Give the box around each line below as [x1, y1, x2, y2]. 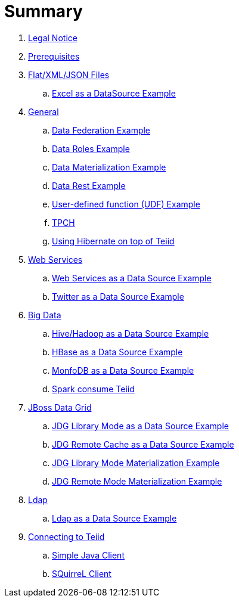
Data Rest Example [52, 180, 126, 191]
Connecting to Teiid [28, 531, 105, 542]
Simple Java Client [52, 550, 125, 560]
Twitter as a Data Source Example [52, 291, 184, 302]
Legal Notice [28, 32, 77, 43]
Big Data [28, 309, 61, 320]
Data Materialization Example [52, 162, 166, 172]
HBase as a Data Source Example [52, 346, 183, 357]
